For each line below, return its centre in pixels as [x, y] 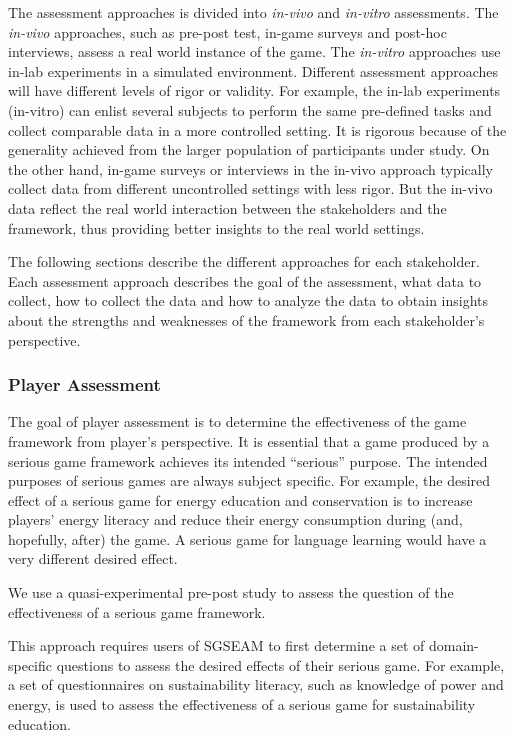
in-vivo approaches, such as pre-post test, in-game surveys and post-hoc [227, 31]
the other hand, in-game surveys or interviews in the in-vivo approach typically [251, 168]
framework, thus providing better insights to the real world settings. [216, 227]
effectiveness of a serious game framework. [137, 611]
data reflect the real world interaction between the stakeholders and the [227, 207]
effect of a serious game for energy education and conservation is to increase [240, 499]
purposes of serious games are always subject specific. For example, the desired [249, 480]
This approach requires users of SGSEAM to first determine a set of [216, 645]
